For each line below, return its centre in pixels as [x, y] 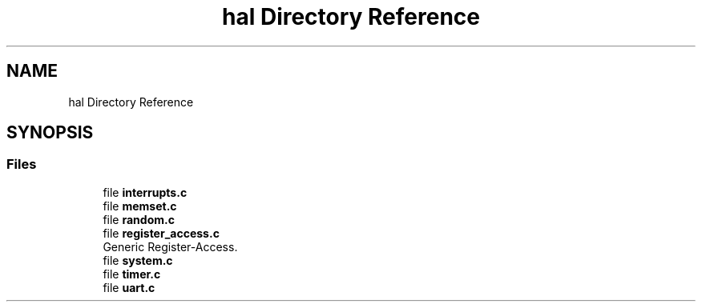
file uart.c [129, 287]
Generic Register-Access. [170, 246]
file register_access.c [161, 233]
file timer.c [132, 274]
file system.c [138, 260]
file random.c [139, 219]
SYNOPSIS [50, 133]
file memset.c [140, 206]
